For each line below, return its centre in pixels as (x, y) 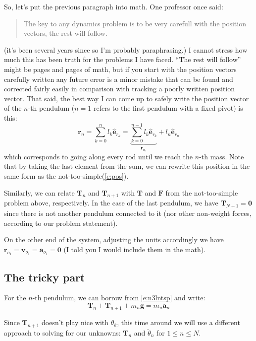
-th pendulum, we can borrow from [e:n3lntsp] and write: (119, 298)
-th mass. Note (222, 156)
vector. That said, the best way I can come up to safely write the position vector (127, 98)
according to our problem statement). (61, 223)
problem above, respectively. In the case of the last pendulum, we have (111, 203)
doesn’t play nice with (75, 322)
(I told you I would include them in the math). (135, 249)
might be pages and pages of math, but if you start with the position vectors (120, 69)
